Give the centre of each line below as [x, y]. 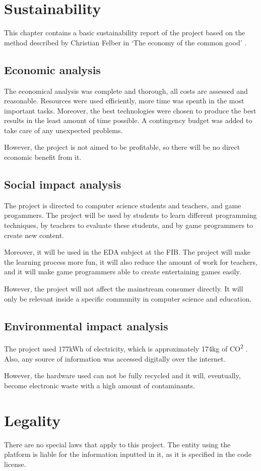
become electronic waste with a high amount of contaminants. [100, 385]
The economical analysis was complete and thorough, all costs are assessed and [126, 91]
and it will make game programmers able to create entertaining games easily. [123, 272]
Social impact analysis [63, 184]
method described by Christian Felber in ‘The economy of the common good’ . [125, 42]
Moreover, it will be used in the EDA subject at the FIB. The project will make [127, 252]
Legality [32, 420]
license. [15, 464]
